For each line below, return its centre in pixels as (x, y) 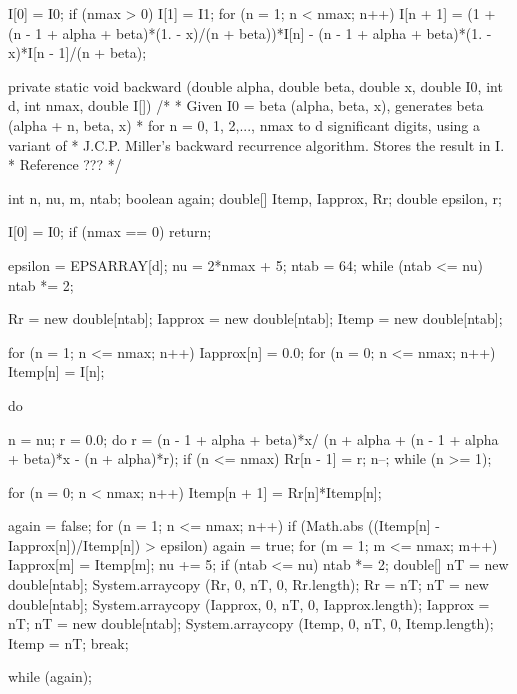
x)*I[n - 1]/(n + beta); (77, 52)
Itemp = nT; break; (68, 642)
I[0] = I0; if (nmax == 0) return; (110, 231)
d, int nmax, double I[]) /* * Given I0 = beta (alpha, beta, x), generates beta (246, 105)
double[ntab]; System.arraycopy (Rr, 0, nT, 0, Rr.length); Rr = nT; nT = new (248, 584)
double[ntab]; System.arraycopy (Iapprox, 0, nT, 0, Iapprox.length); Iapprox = (249, 603)
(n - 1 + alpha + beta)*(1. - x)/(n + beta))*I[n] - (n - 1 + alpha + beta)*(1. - (250, 32)
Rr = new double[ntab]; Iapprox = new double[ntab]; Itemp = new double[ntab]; (255, 318)
